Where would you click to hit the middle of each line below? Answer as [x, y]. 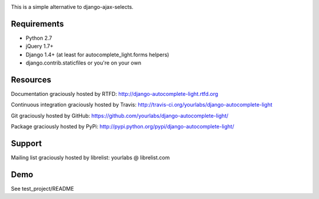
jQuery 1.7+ [40, 46]
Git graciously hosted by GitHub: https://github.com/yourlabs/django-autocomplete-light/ [120, 115]
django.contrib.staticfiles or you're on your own [84, 63]
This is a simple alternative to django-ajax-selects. [72, 7]
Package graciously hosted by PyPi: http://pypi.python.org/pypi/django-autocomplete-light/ [123, 127]
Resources [31, 80]
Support [26, 143]
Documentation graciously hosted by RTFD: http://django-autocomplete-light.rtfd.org [115, 94]
